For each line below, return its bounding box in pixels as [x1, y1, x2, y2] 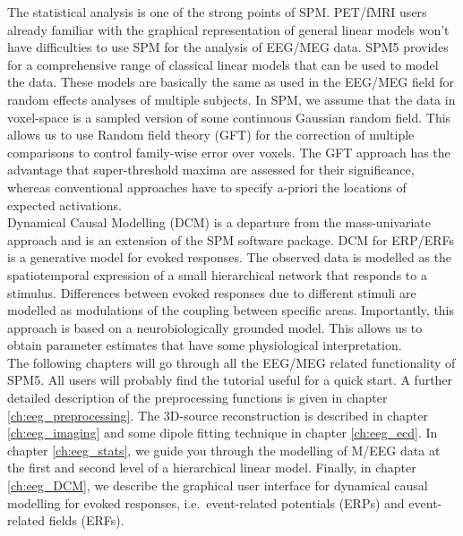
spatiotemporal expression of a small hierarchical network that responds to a [7, 265, 427, 284]
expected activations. [7, 195, 123, 214]
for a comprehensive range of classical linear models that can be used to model [7, 55, 439, 73]
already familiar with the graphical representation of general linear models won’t [7, 20, 450, 38]
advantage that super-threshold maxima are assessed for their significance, [7, 160, 415, 179]
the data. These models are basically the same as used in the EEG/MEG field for [7, 72, 455, 91]
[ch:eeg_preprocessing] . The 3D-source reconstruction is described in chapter [7, 405, 428, 424]
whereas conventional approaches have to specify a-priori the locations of [7, 177, 407, 196]
